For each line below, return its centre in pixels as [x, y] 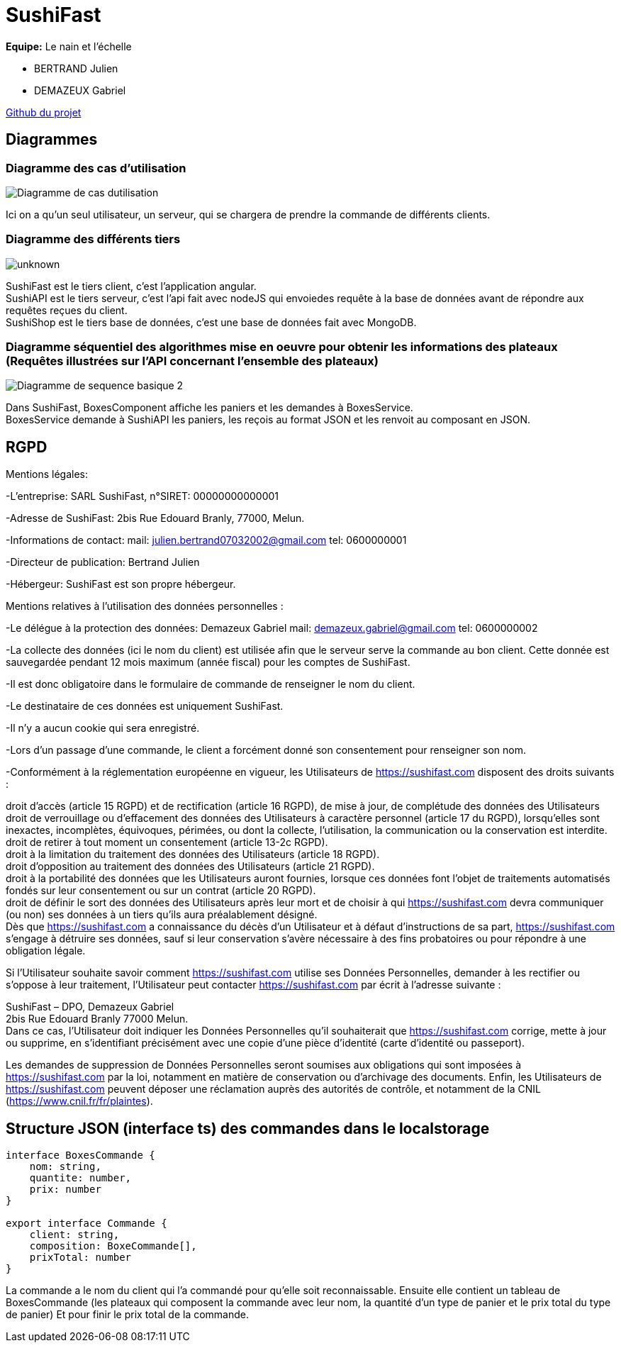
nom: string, [65, 1167]
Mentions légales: [47, 474]
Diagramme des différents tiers [93, 239]
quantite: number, [80, 1178]
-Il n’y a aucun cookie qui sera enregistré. [103, 728]
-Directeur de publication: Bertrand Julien [103, 562]
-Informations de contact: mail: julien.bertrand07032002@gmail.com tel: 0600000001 [206, 540]
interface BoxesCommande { [80, 1155]
